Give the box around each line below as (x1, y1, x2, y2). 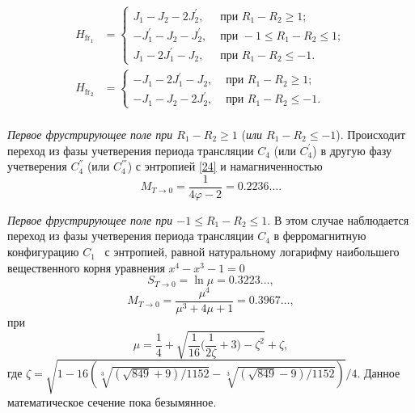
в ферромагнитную (273, 227, 366, 244)
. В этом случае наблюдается (267, 211, 409, 228)
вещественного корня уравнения (7, 259, 165, 276)
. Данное (357, 364, 400, 381)
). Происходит (336, 126, 405, 143)
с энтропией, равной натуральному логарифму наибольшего (104, 243, 400, 260)
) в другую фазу (312, 141, 392, 158)
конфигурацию (7, 243, 79, 260)
